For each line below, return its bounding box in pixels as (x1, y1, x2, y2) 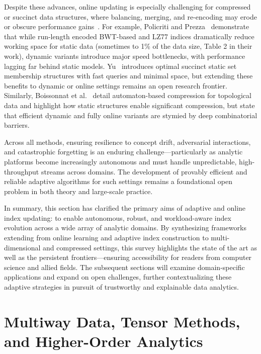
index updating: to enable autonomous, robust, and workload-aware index (4, 212, 231, 223)
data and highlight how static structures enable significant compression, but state (4, 100, 255, 110)
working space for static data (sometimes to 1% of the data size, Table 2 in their (4, 41, 252, 51)
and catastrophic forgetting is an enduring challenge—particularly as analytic (4, 146, 243, 157)
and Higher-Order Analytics (4, 331, 203, 351)
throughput (4, 166, 39, 176)
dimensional (4, 242, 41, 252)
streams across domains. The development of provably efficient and (41, 166, 247, 176)
